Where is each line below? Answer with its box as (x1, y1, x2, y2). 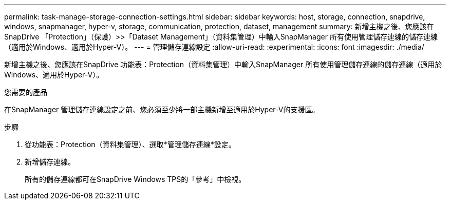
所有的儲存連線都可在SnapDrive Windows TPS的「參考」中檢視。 (25, 175, 246, 183)
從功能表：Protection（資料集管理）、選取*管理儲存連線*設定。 (25, 140, 236, 149)
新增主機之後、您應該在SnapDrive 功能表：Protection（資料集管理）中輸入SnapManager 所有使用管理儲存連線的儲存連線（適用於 (4, 60, 442, 69)
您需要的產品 (4, 88, 47, 96)
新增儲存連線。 (25, 157, 75, 166)
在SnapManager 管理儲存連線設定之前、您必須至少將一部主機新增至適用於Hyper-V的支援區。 (4, 105, 320, 114)
